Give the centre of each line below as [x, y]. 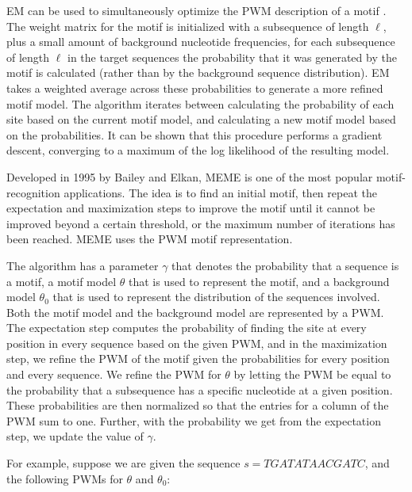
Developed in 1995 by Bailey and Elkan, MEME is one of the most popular [190, 176]
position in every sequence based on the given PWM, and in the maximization [197, 343]
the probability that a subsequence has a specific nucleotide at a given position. [200, 389]
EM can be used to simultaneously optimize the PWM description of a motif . [196, 10]
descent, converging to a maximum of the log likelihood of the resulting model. [198, 150]
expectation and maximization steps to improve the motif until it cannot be [191, 208]
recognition [33, 192]
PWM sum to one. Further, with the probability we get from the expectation [194, 420]
